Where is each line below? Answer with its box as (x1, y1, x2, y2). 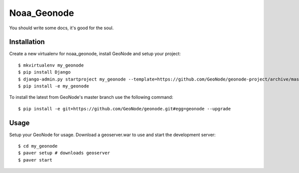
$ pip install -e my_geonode (18, 84, 89, 89)
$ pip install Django (18, 70, 71, 75)
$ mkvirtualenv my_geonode (18, 62, 84, 68)
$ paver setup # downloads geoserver (18, 150, 111, 156)
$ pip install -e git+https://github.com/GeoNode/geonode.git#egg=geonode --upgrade (18, 106, 231, 111)
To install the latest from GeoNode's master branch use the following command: (9, 94, 173, 100)
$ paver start (18, 157, 52, 163)
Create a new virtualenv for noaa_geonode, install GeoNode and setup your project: (9, 51, 181, 57)
